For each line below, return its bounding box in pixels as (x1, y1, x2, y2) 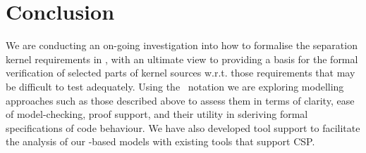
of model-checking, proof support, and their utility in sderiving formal (6, 107, 308, 121)
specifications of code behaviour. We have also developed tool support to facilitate (6, 120, 360, 135)
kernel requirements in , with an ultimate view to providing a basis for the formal (6, 51, 358, 66)
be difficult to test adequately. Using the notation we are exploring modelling (6, 79, 344, 93)
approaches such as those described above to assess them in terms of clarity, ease (6, 93, 355, 107)
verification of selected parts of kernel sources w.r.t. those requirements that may (6, 65, 355, 80)
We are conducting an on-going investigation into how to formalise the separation (6, 38, 358, 53)
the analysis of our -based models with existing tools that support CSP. (6, 134, 315, 149)
